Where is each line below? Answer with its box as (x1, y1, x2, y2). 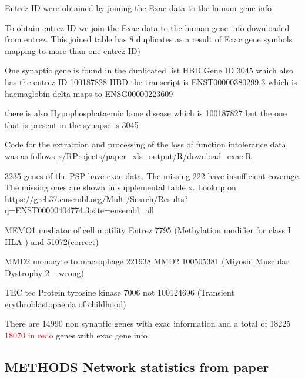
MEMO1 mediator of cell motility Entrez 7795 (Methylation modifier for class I (5, 223, 291, 236)
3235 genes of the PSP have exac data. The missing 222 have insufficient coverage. (5, 169, 301, 182)
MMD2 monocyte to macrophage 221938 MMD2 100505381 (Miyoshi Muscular (5, 255, 289, 267)
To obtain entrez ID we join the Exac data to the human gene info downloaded (5, 21, 290, 33)
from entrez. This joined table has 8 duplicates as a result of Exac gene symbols (5, 33, 293, 45)
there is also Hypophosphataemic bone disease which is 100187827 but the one (5, 107, 287, 119)
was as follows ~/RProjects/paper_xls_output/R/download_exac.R (5, 149, 252, 162)
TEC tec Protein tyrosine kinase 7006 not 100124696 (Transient (5, 286, 234, 298)
